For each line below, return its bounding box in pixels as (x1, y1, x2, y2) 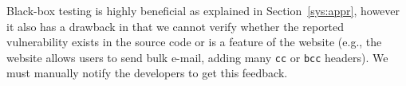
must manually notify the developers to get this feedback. (6, 64, 288, 81)
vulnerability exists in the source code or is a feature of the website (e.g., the (6, 33, 382, 50)
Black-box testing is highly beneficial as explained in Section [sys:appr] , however (6, 2, 400, 18)
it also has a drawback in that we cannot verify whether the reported (6, 18, 345, 34)
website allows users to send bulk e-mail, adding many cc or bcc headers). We (6, 49, 388, 65)
